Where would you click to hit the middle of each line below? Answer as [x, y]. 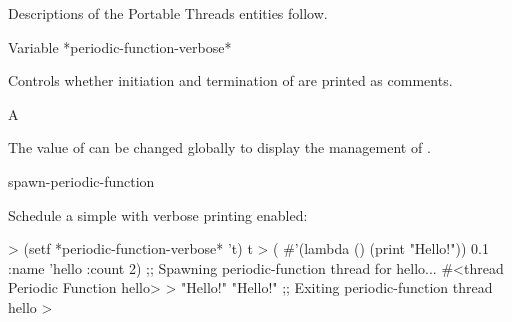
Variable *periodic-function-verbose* [120, 46]
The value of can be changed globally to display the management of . [219, 147]
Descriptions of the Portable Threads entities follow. [168, 13]
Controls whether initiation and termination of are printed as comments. [230, 80]
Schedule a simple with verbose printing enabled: [158, 214]
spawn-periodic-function [81, 180]
